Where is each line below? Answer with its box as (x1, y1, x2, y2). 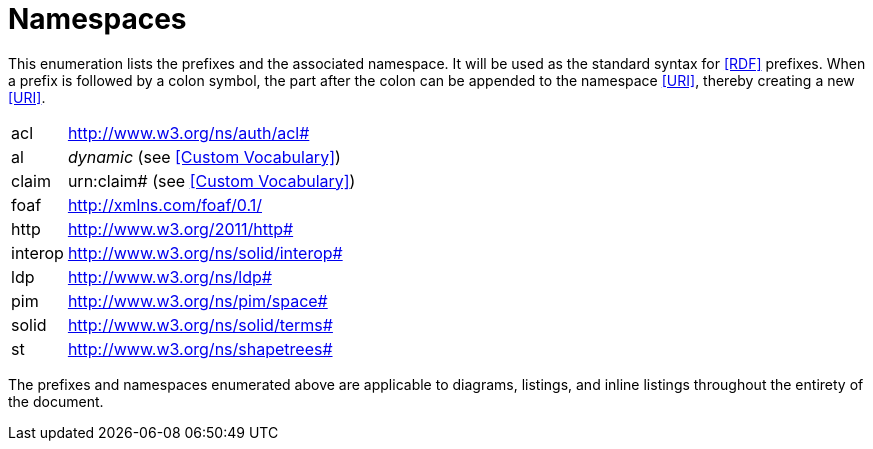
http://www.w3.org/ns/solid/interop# (67, 242, 343, 263)
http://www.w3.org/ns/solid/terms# (67, 314, 333, 335)
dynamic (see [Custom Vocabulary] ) (67, 146, 341, 167)
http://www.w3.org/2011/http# (67, 218, 294, 239)
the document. (8, 392, 104, 410)
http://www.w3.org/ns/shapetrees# (67, 338, 333, 359)
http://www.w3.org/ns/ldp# (67, 266, 272, 287)
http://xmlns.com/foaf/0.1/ (67, 194, 263, 215)
